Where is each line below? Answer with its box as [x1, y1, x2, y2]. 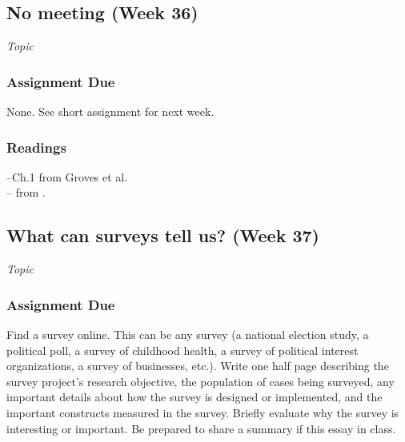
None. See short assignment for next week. [6, 103, 215, 120]
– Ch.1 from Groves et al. [6, 168, 128, 185]
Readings [6, 137, 66, 157]
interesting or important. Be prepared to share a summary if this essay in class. [6, 420, 396, 436]
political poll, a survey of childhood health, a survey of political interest [6, 341, 359, 358]
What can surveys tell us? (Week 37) [6, 223, 319, 248]
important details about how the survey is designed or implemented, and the [6, 388, 383, 405]
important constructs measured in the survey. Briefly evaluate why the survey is [6, 404, 399, 420]
